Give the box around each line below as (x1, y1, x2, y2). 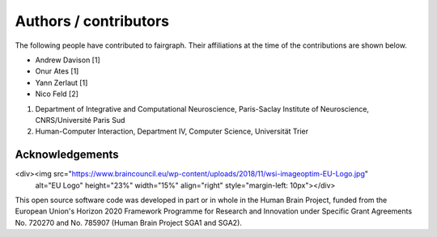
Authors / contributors (15, 12, 170, 30)
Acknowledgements (15, 148, 119, 162)
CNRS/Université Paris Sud (35, 115, 125, 125)
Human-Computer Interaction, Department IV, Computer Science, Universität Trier (35, 126, 309, 137)
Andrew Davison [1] (35, 55, 100, 65)
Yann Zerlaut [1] (35, 78, 88, 87)
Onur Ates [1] (35, 66, 79, 76)
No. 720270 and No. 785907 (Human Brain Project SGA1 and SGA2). (15, 218, 243, 227)
